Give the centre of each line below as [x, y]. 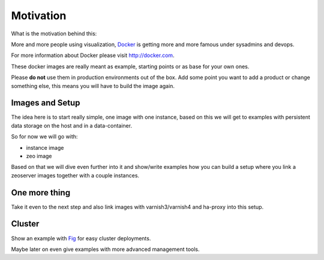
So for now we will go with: [44, 137]
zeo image [39, 156]
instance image [45, 147]
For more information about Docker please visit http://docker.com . [93, 55]
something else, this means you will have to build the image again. [93, 86]
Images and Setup [46, 103]
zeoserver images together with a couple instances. [75, 175]
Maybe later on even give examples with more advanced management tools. [105, 249]
